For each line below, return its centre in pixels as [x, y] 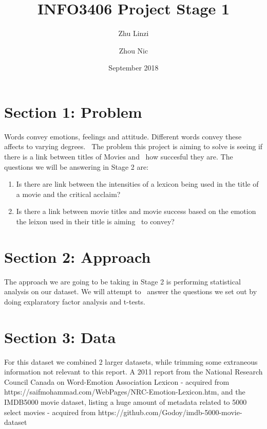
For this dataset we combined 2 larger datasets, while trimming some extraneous [131, 361]
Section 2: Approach [78, 256]
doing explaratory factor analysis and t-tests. [75, 301]
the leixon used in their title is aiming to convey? [95, 221]
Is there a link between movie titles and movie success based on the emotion [136, 211]
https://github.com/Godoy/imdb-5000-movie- [170, 412]
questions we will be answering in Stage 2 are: [77, 166]
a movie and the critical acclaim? [68, 194]
